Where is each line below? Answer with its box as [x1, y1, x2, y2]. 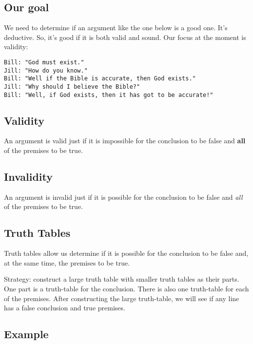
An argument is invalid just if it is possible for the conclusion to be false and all [4, 191, 243, 202]
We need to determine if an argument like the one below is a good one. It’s [4, 22, 228, 33]
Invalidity [4, 169, 53, 184]
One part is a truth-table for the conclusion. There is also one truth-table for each [4, 284, 249, 294]
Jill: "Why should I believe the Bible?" [4, 83, 140, 90]
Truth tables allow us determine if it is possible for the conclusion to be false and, [4, 248, 249, 258]
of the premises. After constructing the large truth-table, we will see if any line [4, 293, 239, 303]
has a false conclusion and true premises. [4, 303, 125, 313]
